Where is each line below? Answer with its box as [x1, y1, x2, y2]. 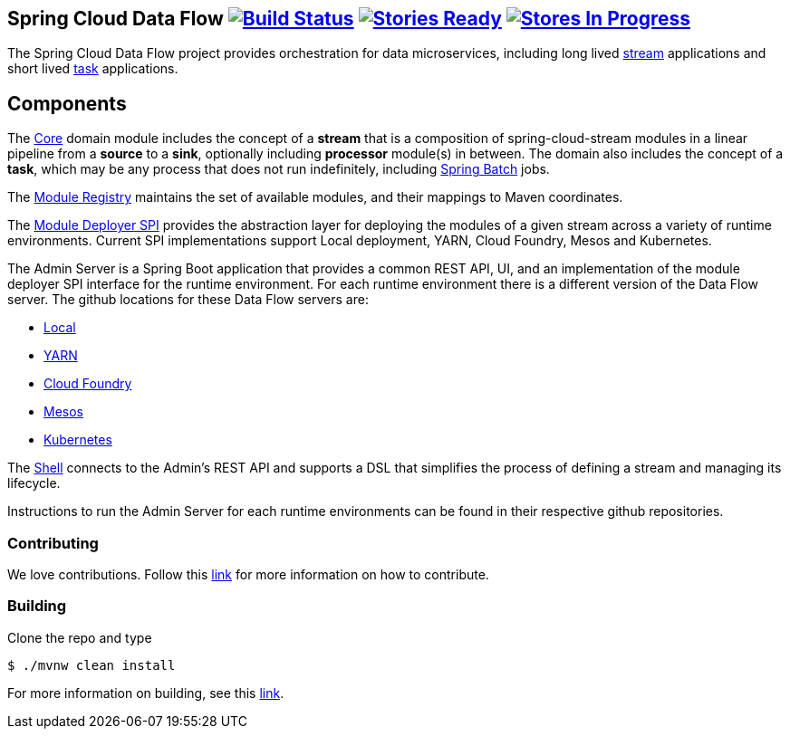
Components [7, 91, 127, 115]
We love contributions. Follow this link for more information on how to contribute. [7, 567, 489, 583]
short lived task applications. [7, 61, 178, 77]
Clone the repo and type [7, 629, 152, 645]
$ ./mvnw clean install [7, 657, 176, 673]
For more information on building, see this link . [7, 684, 284, 701]
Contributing [7, 533, 99, 552]
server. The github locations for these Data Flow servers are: [7, 292, 369, 308]
